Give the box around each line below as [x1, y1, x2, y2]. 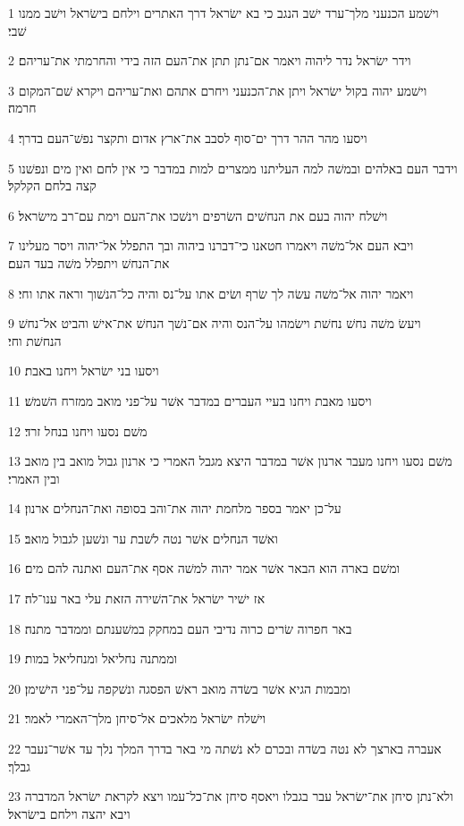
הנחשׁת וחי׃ [8, 331, 62, 350]
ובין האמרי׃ [8, 468, 60, 487]
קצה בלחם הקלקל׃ [8, 176, 97, 195]
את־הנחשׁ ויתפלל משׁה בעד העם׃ [8, 253, 170, 272]
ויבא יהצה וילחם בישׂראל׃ [8, 804, 131, 822]
